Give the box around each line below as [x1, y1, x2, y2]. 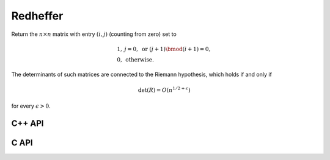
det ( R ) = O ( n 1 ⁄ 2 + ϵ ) [137, 86, 191, 94]
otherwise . [125, 56, 154, 63]
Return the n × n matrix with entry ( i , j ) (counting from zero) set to [11, 30, 177, 38]
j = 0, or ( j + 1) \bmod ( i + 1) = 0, [124, 46, 211, 52]
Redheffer [11, 9, 64, 23]
